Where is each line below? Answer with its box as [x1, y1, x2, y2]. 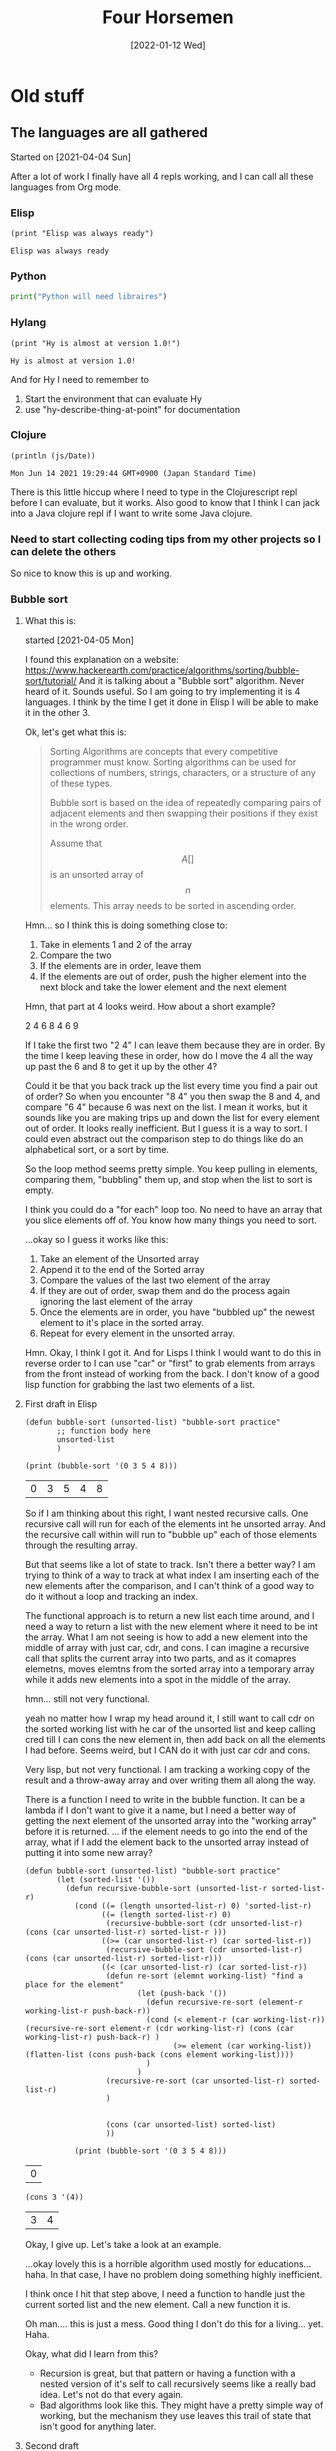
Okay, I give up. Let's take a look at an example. [24, 2239, 222, 2251]
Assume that [49, 837, 102, 850]
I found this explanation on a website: [24, 654, 180, 666]
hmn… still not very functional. [24, 1693, 150, 1705]
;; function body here [56, 1426, 152, 1436]
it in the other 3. [24, 707, 91, 719]
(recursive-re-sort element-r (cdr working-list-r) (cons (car [24, 2024, 295, 2034]
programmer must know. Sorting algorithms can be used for [49, 756, 297, 768]
